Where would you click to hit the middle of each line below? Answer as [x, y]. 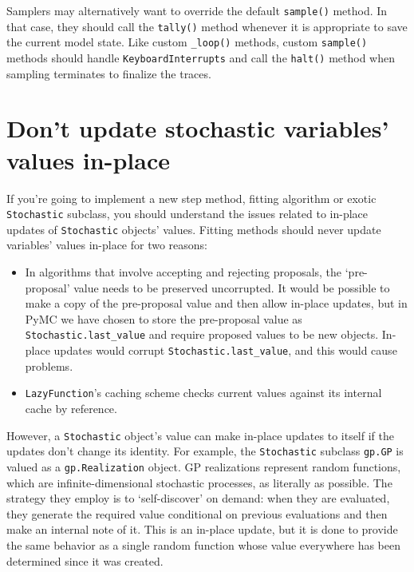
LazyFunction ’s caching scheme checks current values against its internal [203, 393]
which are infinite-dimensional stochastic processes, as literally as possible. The [199, 482]
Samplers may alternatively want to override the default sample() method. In [197, 10]
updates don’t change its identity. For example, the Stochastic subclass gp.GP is [205, 451]
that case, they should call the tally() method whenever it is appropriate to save [207, 26]
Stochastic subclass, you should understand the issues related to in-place [187, 214]
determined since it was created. [85, 560]
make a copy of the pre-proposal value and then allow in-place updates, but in [216, 303]
